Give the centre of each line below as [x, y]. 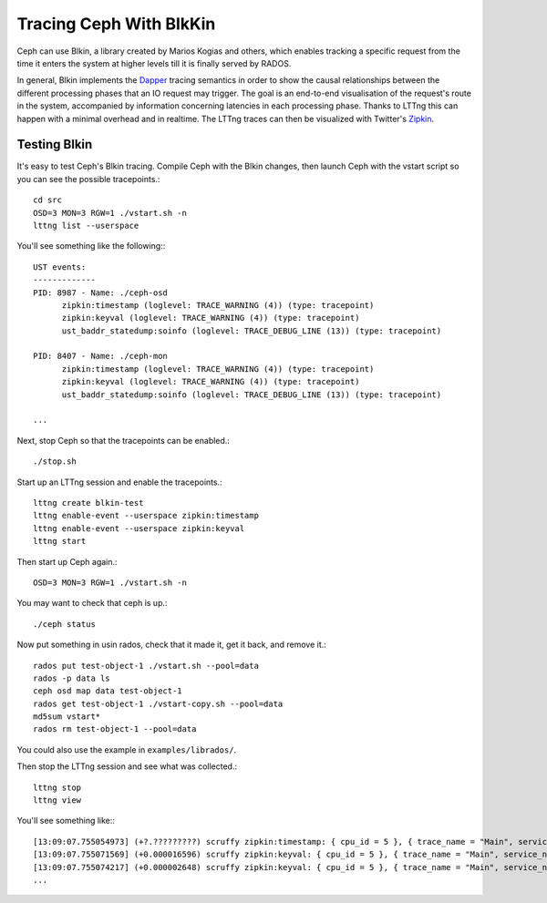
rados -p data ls [72, 678]
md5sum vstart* [67, 717]
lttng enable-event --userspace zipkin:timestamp [146, 516]
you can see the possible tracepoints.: [88, 179]
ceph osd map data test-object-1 [108, 691]
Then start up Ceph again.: [67, 561]
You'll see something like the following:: [91, 246]
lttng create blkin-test [88, 503]
